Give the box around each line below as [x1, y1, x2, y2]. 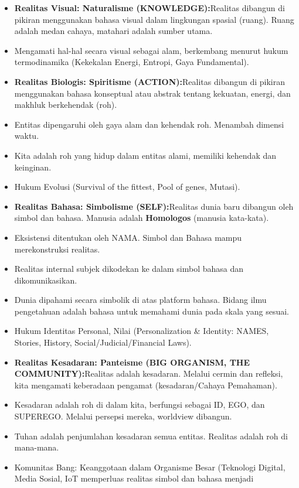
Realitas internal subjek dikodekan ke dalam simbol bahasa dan [14, 262, 244, 275]
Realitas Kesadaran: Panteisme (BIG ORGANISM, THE [14, 356, 250, 368]
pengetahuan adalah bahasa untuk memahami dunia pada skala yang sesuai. [14, 305, 289, 317]
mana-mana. [14, 441, 59, 453]
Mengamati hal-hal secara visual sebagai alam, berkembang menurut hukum [14, 44, 288, 56]
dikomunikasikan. [14, 274, 77, 286]
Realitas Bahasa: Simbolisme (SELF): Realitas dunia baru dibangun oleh [14, 200, 294, 212]
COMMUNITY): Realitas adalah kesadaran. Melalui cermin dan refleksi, [14, 367, 283, 380]
